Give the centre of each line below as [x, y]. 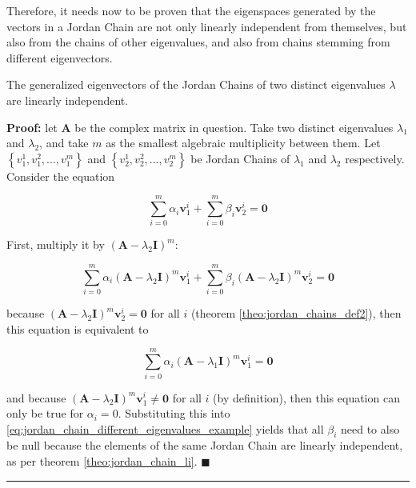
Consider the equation [61, 176]
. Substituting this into [174, 413]
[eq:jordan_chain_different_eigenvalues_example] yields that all [165, 428]
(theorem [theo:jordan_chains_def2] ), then [296, 313]
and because [36, 397]
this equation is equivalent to [78, 328]
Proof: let [32, 127]
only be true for [45, 413]
